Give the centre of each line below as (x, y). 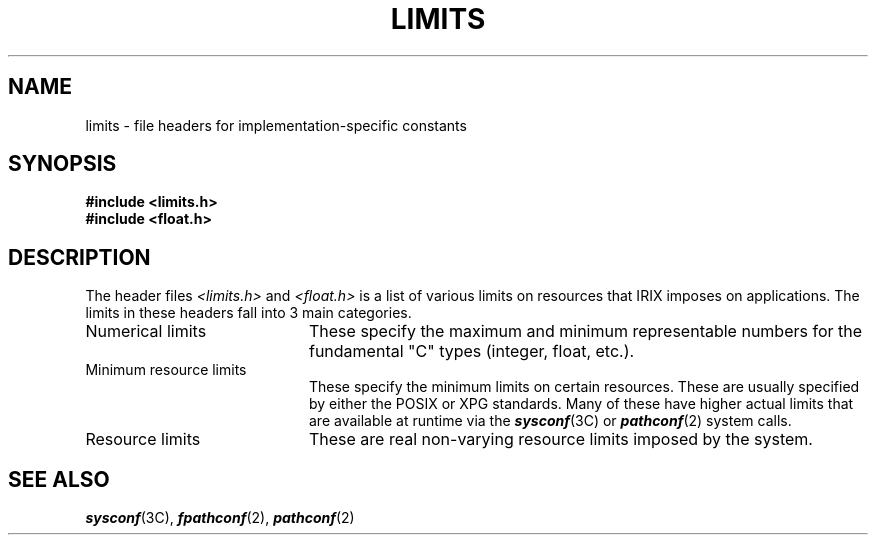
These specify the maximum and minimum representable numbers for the (585, 331)
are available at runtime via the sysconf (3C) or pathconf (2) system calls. (550, 421)
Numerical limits (146, 331)
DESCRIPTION (79, 257)
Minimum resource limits (166, 370)
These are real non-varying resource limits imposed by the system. (560, 439)
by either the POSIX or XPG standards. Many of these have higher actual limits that (581, 404)
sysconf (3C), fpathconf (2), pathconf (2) (220, 518)
